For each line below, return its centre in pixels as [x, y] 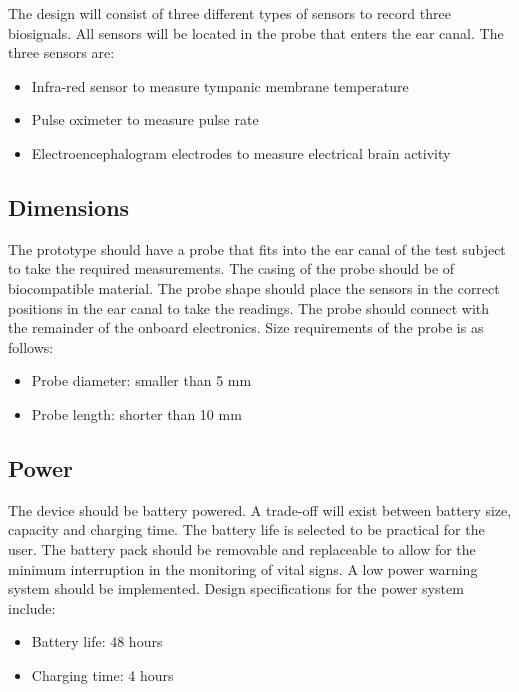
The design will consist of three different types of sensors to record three [229, 13]
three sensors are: [61, 52]
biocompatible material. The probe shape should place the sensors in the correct [254, 287]
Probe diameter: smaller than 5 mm [141, 380]
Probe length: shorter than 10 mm [136, 413]
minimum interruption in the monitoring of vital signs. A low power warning [243, 568]
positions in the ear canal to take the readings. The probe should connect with [249, 307]
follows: [31, 346]
